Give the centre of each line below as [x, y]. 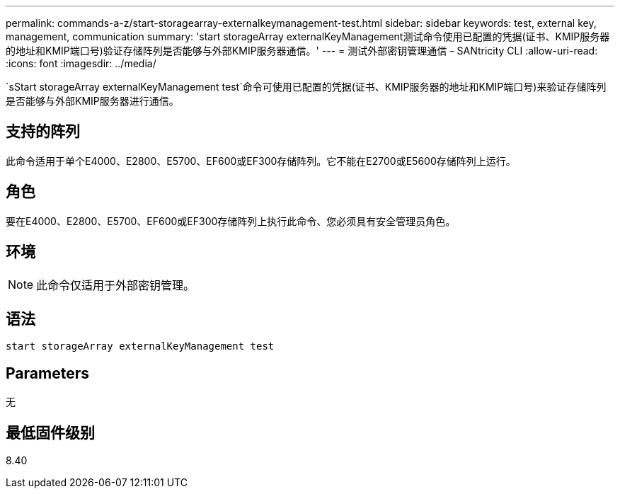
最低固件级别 [50, 432]
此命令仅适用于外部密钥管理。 [116, 285]
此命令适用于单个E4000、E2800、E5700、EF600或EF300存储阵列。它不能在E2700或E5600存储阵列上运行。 [261, 161]
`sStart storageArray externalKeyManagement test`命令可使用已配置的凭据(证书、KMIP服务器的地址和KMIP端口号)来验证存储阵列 [306, 87]
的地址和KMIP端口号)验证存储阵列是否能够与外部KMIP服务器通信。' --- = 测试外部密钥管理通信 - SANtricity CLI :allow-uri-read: [302, 51]
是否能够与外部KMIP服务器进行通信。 [92, 101]
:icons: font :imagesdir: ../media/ [81, 63]
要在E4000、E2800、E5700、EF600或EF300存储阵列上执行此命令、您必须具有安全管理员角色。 [231, 221]
